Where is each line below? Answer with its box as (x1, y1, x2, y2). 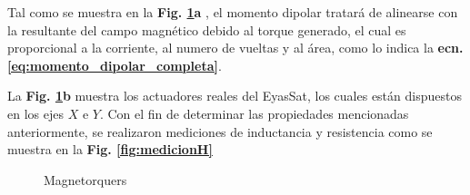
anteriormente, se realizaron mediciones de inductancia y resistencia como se (7, 122, 433, 141)
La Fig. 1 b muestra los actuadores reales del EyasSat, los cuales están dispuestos (7, 86, 462, 105)
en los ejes (7, 103, 64, 122)
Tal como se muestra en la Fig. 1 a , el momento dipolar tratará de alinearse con (7, 3, 458, 21)
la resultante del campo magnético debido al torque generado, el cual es (7, 20, 406, 39)
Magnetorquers (44, 170, 127, 189)
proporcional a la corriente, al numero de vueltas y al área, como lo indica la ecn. (7, 38, 464, 57)
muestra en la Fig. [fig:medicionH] (7, 140, 213, 159)
